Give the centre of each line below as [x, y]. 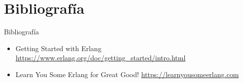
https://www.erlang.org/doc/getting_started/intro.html [101, 58]
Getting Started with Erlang [58, 48]
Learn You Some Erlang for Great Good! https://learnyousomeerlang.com [127, 74]
